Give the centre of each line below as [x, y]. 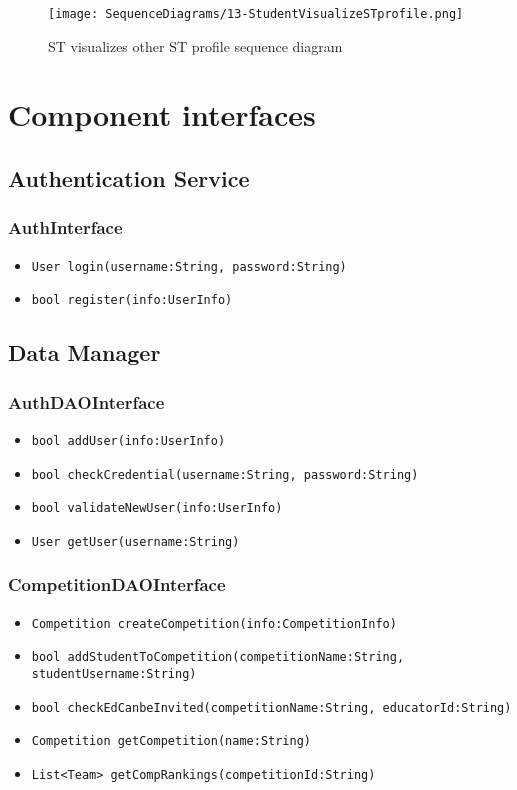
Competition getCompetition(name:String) [171, 741]
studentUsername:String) [114, 674]
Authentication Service [129, 178]
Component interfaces [162, 114]
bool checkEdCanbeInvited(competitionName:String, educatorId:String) [271, 707]
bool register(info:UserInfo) [132, 300]
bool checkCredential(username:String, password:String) [225, 474]
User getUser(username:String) [135, 541]
